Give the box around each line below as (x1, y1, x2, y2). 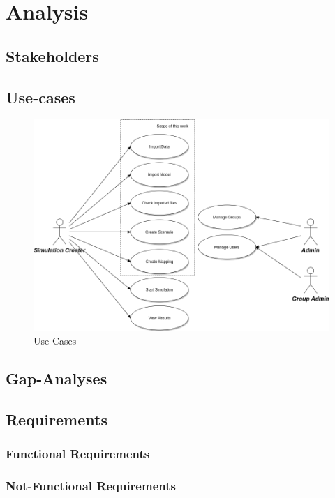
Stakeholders (6, 45, 99, 66)
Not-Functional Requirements (6, 477, 176, 495)
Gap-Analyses (6, 368, 107, 389)
